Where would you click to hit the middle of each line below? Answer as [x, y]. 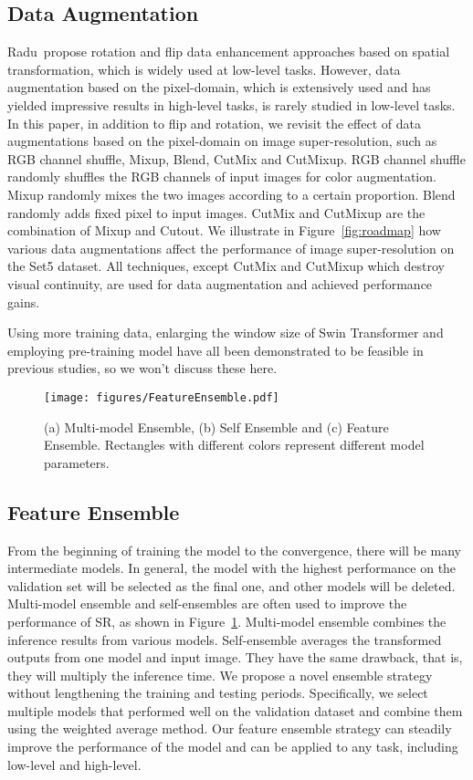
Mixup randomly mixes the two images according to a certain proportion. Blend [231, 194]
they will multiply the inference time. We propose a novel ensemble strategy [220, 675]
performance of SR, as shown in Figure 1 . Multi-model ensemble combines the [227, 621]
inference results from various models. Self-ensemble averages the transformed [225, 639]
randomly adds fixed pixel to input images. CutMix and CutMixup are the [216, 212]
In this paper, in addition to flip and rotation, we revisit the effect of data [214, 123]
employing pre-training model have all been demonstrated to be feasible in [215, 350]
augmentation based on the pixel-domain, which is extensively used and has [219, 87]
